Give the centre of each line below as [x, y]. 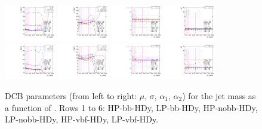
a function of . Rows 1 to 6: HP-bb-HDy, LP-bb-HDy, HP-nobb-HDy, [131, 107]
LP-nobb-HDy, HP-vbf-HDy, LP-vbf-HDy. [82, 119]
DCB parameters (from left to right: [71, 96]
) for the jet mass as [219, 96]
